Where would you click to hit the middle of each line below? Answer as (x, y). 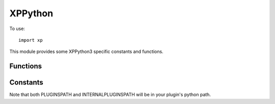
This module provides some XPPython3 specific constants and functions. (86, 51)
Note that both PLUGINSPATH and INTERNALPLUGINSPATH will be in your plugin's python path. (110, 95)
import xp (31, 40)
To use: (17, 29)
